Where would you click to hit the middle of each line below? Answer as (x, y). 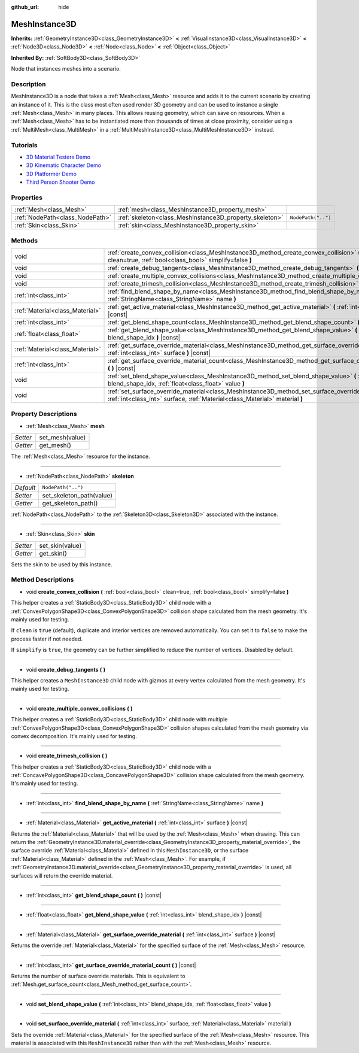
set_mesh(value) (63, 438)
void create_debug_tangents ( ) (66, 669)
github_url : (25, 7)
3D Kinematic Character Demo (64, 165)
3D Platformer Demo (51, 174)
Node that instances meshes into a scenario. (66, 69)
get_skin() (53, 553)
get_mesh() (55, 445)
